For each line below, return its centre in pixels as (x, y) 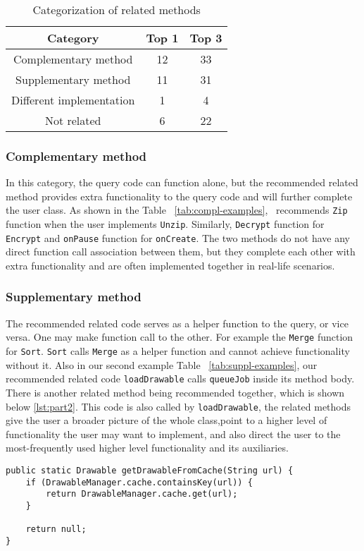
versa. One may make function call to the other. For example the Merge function (180, 337)
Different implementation (73, 100)
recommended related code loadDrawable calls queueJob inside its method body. (180, 379)
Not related (73, 120)
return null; (56, 529)
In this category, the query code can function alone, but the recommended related (182, 182)
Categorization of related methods (117, 10)
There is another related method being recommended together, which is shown (175, 392)
